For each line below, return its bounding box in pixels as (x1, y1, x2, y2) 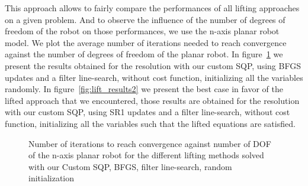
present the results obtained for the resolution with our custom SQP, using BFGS (5, 59, 301, 71)
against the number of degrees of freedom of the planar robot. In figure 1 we (5, 48, 283, 60)
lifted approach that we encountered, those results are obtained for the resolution (5, 94, 300, 106)
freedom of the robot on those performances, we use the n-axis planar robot (5, 25, 280, 37)
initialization (28, 172, 75, 184)
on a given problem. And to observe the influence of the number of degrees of (5, 13, 285, 25)
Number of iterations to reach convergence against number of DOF (28, 137, 271, 149)
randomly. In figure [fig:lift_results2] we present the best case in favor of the (5, 83, 283, 95)
